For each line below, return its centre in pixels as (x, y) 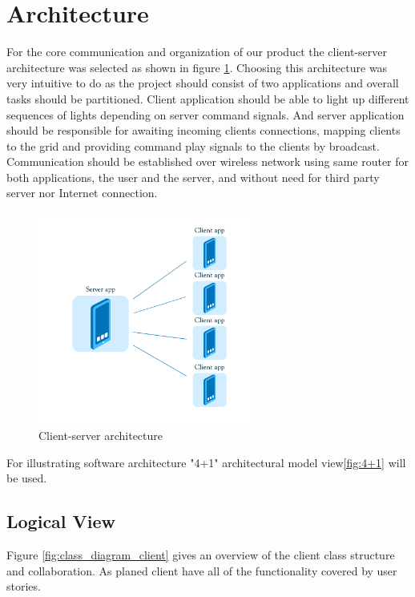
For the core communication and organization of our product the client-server (197, 52)
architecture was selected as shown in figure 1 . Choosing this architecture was (197, 67)
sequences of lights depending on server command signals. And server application (205, 114)
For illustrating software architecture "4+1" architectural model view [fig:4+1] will (206, 462)
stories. (24, 586)
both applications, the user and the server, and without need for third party (193, 177)
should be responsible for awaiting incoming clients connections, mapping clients (203, 130)
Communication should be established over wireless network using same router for (208, 161)
